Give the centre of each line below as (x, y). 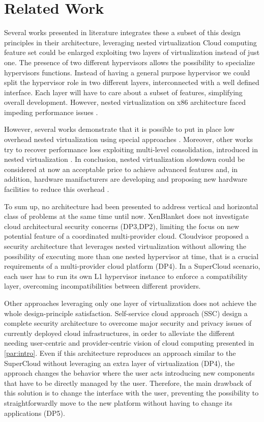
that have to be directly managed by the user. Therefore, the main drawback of (128, 383)
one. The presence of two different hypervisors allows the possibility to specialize (129, 62)
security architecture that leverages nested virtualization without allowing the (125, 246)
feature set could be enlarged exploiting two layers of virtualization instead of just (132, 52)
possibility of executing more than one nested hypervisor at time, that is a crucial (131, 256)
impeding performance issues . (51, 112)
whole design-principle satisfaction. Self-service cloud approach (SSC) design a (126, 313)
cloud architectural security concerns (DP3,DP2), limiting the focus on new (122, 226)
